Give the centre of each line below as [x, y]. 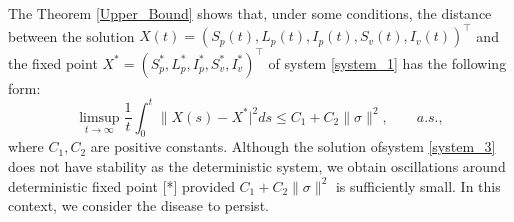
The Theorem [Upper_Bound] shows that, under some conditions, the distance [250, 13]
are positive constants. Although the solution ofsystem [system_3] [293, 146]
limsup [99, 117]
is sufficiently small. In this [418, 185]
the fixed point [53, 62]
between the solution [71, 35]
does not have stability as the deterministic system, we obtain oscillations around [257, 166]
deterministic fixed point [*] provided [121, 185]
